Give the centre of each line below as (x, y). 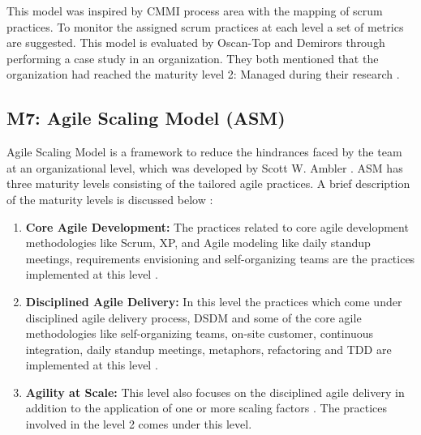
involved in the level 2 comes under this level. (139, 424)
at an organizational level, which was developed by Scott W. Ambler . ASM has (205, 167)
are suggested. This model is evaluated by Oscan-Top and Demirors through (196, 43)
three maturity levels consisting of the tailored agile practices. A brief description (208, 183)
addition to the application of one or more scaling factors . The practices (206, 408)
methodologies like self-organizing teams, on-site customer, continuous (200, 333)
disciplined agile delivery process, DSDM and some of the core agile (193, 317)
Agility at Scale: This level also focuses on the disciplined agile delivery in (215, 392)
